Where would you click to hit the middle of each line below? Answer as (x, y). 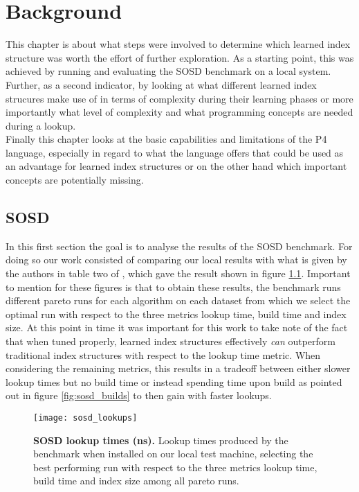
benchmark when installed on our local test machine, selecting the (173, 454)
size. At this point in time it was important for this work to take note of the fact (177, 327)
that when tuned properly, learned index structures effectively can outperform (171, 341)
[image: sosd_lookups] (85, 418)
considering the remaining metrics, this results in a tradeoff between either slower (178, 368)
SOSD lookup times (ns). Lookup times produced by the (161, 440)
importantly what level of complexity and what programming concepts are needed (179, 112)
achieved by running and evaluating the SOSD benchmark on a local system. (168, 71)
